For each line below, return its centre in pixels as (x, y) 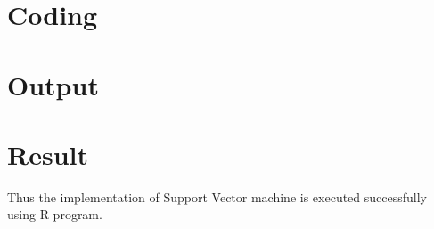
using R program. (55, 214)
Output (53, 84)
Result (48, 154)
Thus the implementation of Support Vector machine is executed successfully (217, 196)
